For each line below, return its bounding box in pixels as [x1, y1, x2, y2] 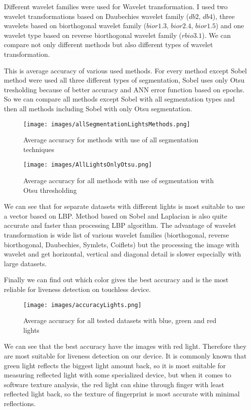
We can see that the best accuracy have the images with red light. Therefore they [4, 341, 247, 351]
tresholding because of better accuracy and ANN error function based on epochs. [4, 84, 245, 94]
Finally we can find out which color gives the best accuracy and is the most [4, 274, 229, 285]
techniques [23, 144, 54, 154]
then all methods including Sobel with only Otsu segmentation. [4, 103, 192, 113]
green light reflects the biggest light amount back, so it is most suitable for [4, 360, 226, 370]
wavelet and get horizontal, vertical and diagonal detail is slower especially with [4, 249, 241, 259]
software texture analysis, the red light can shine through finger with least [4, 379, 225, 389]
